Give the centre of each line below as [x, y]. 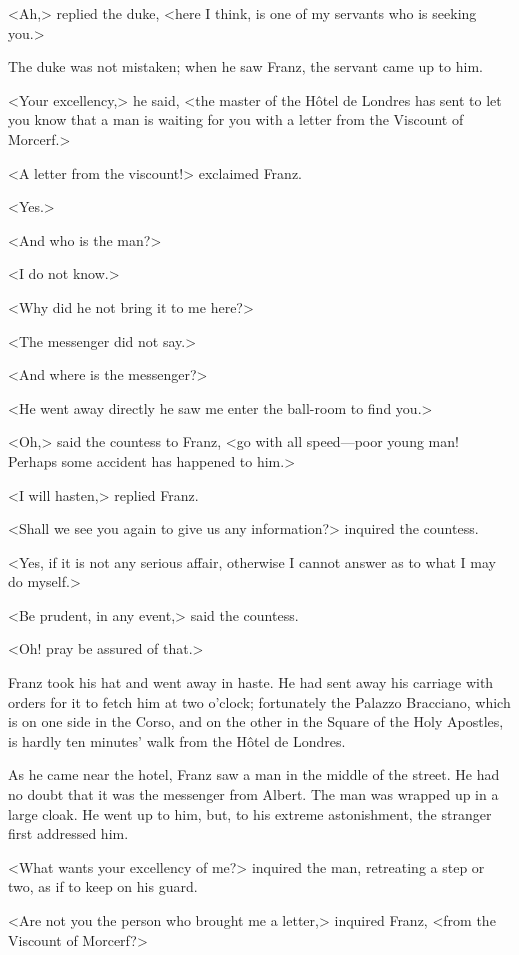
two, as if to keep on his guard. [103, 886]
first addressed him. [68, 833]
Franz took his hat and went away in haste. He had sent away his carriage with [251, 682]
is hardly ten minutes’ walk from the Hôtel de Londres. [177, 740]
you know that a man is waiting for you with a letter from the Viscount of [236, 119]
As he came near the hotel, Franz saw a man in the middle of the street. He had [254, 774]
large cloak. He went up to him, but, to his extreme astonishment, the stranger [250, 813]
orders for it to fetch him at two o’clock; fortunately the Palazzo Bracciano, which [259, 701]
